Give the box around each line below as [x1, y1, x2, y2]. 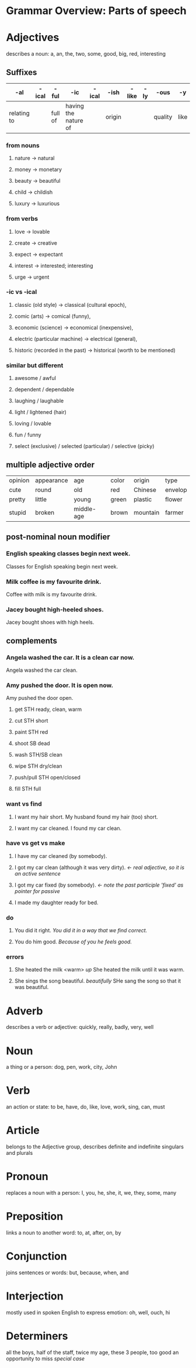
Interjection [6, 1290, 64, 1303]
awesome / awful [14, 375, 57, 382]
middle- [73, 505, 96, 513]
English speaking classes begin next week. [6, 549, 131, 558]
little [34, 495, 47, 503]
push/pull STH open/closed [14, 774, 80, 781]
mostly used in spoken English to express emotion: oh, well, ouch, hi [6, 1309, 170, 1316]
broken [34, 508, 54, 517]
